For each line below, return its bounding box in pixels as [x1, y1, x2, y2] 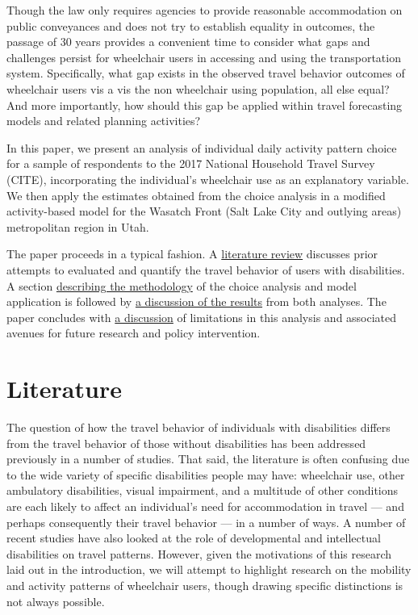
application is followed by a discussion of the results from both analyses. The [6, 293, 387, 310]
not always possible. [6, 592, 105, 609]
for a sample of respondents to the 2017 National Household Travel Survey [6, 155, 375, 172]
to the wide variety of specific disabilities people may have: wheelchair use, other [6, 466, 405, 483]
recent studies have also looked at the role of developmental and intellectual [6, 529, 381, 546]
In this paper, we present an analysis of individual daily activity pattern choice [6, 139, 397, 156]
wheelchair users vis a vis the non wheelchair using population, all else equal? [6, 80, 390, 97]
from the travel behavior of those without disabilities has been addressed [6, 434, 366, 451]
